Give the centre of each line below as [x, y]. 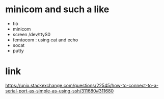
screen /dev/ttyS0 [32, 34]
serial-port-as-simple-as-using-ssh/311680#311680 [59, 91]
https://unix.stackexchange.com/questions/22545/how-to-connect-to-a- [82, 85]
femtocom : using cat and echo [45, 40]
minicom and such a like [57, 9]
